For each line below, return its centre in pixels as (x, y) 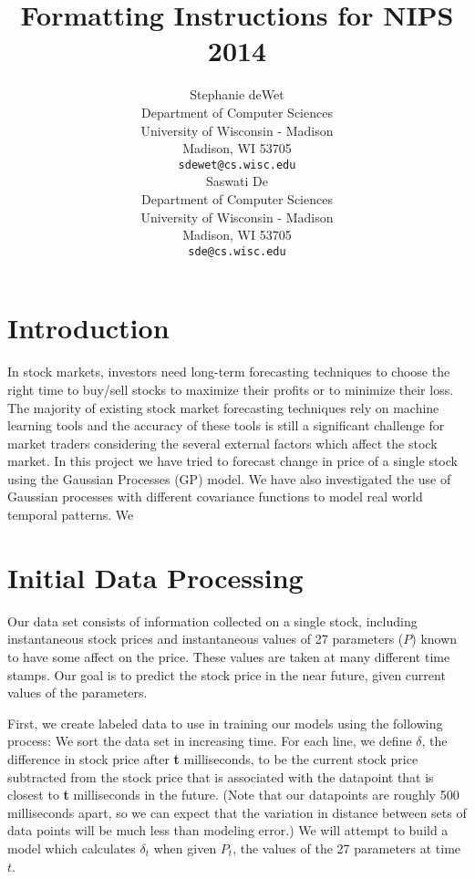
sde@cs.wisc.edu (237, 251)
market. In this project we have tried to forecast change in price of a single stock (232, 461)
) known (434, 639)
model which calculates (72, 848)
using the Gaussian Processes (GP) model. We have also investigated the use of (229, 478)
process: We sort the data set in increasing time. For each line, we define (210, 741)
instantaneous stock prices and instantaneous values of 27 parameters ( (206, 639)
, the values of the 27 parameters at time (347, 848)
